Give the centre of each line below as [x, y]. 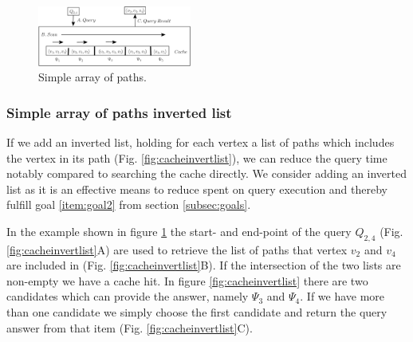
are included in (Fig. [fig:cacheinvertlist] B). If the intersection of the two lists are [204, 265]
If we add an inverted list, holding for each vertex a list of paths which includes [201, 142]
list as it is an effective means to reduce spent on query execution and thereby [197, 189]
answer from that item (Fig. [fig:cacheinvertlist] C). [130, 327]
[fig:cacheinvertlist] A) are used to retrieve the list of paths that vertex [177, 249]
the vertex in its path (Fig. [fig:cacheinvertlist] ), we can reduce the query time [197, 157]
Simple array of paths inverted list [119, 112]
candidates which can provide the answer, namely [128, 296]
